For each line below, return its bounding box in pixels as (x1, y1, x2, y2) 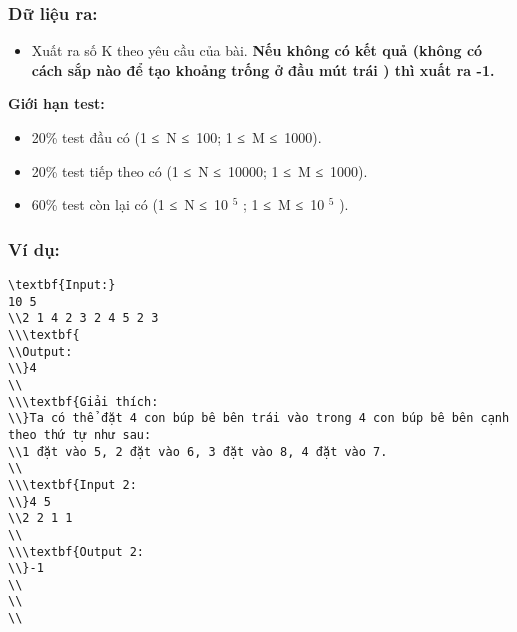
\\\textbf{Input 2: (8, 477, 137, 492)
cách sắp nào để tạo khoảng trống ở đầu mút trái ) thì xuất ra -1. (31, 59, 495, 80)
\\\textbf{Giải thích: (8, 394, 159, 409)
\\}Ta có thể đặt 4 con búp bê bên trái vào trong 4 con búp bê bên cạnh (8, 411, 510, 426)
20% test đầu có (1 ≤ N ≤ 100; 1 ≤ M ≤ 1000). (31, 127, 322, 147)
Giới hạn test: (8, 93, 105, 114)
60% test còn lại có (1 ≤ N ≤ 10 (31, 194, 229, 215)
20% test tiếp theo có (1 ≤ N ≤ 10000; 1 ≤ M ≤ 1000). (31, 160, 368, 181)
